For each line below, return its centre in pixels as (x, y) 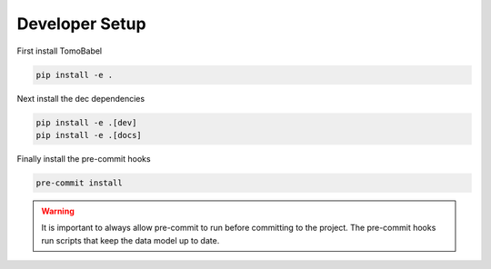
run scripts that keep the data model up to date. (130, 240)
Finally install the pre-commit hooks (84, 158)
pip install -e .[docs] (89, 135)
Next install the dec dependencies (81, 98)
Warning (58, 211)
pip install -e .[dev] (86, 122)
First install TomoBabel (60, 51)
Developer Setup (81, 24)
